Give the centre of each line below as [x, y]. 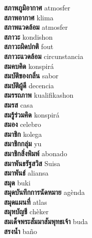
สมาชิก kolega [23, 134]
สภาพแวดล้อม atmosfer [36, 27]
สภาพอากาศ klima [29, 17]
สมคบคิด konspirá [29, 66]
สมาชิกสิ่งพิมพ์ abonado [36, 153]
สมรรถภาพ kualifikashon [39, 95]
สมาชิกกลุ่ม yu [23, 144]
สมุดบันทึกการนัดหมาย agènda [45, 192]
